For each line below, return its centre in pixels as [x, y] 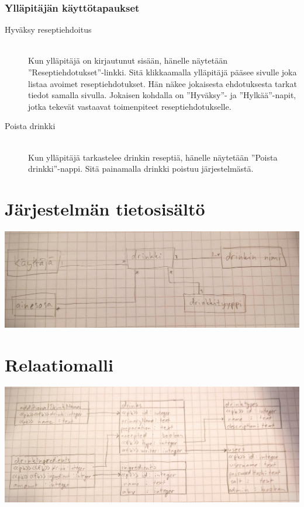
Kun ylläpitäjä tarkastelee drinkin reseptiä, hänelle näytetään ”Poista [153, 157]
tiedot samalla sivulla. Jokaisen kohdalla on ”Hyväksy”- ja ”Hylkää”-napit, [162, 95]
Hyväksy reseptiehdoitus [48, 29]
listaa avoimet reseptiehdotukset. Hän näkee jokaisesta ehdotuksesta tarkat [163, 83]
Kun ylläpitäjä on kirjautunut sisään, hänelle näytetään [128, 60]
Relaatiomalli [59, 364]
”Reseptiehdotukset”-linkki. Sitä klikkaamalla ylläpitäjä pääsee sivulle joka [163, 72]
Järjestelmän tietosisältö [105, 208]
